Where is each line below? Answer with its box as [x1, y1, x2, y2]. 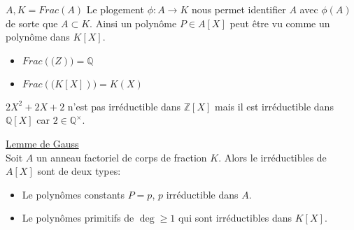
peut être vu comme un [229, 15, 330, 30]
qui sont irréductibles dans [178, 210, 292, 225]
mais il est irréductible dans [215, 99, 334, 113]
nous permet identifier [192, 2, 286, 16]
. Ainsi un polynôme [90, 15, 177, 30]
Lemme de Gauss [6, 136, 79, 150]
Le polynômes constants [22, 187, 125, 201]
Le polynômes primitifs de [22, 210, 134, 225]
